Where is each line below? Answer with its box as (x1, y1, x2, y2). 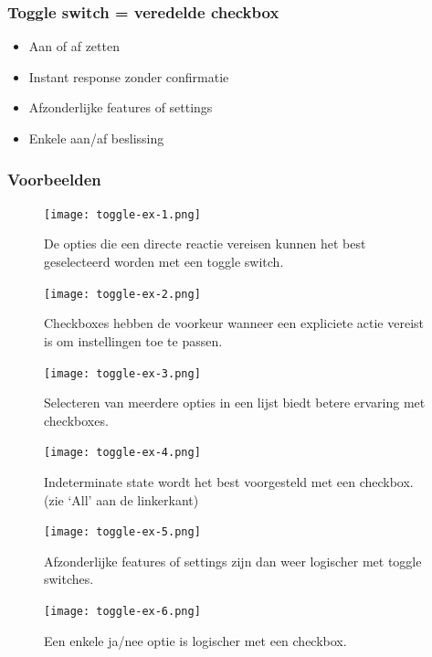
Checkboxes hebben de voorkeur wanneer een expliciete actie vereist (44, 313, 424, 333)
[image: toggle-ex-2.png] (44, 287, 201, 301)
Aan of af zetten (28, 37, 120, 56)
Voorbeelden (7, 167, 101, 190)
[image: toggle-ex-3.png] (44, 366, 201, 380)
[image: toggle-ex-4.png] (44, 446, 201, 460)
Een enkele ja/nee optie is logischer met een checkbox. (44, 631, 347, 650)
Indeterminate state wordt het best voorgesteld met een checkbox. (44, 472, 414, 491)
